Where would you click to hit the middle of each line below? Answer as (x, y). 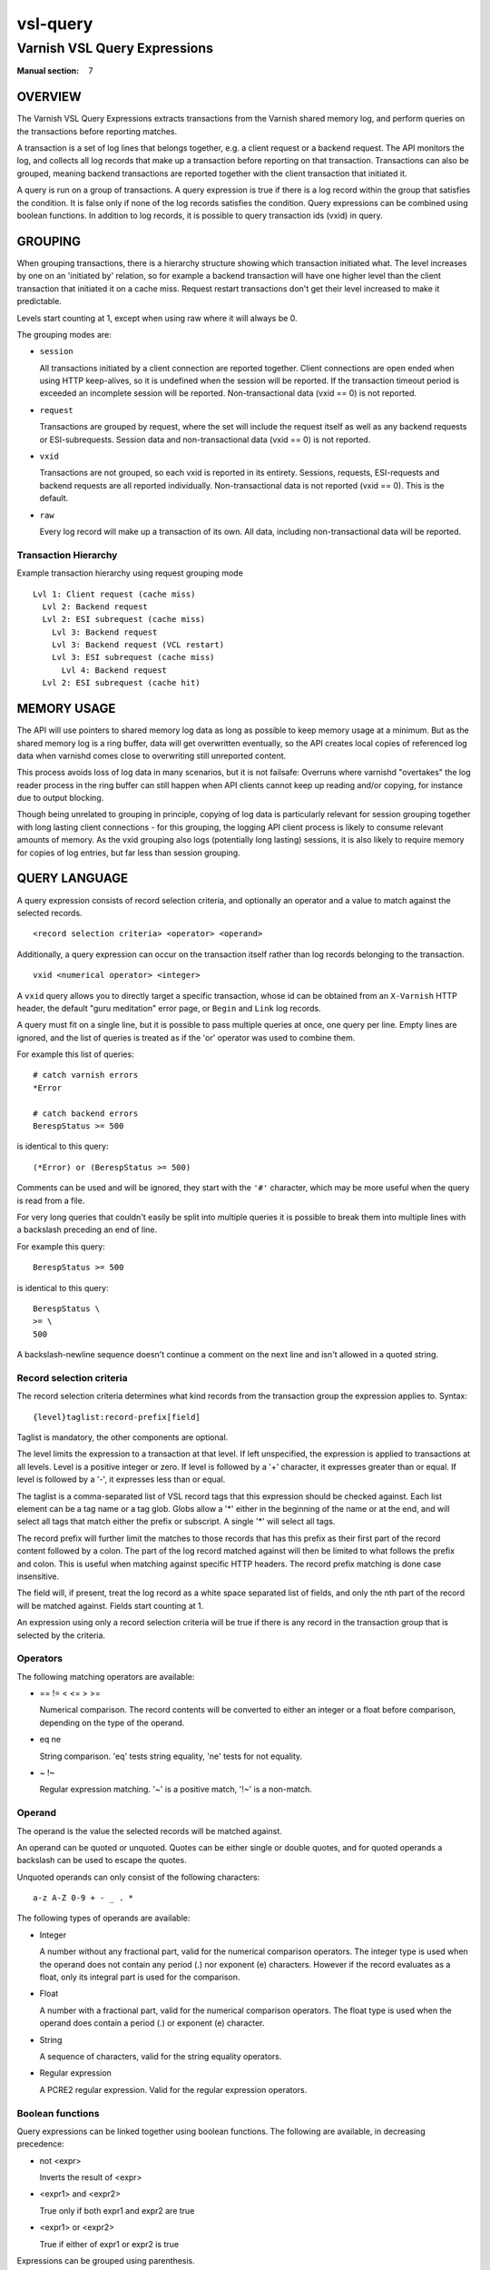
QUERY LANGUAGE (73, 878)
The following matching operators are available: (106, 1676)
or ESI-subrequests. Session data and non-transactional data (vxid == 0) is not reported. (205, 439)
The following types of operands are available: (103, 1918)
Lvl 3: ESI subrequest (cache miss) (133, 657)
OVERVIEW (49, 97)
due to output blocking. (60, 798)
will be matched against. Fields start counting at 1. (110, 1605)
